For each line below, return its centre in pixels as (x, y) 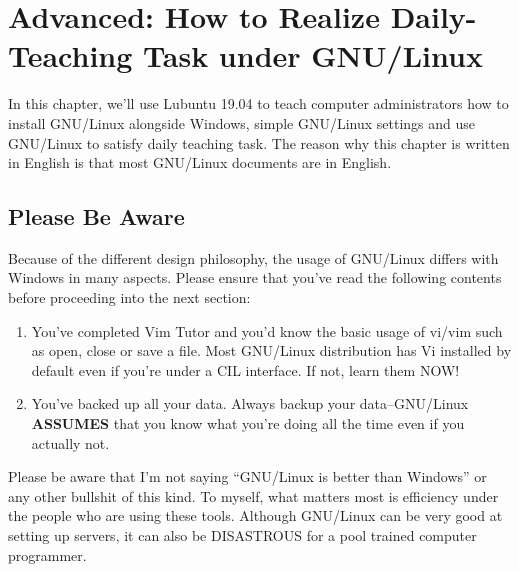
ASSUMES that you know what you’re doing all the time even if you (248, 423)
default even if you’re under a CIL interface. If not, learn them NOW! (245, 369)
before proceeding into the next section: (129, 297)
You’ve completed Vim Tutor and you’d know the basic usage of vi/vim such (267, 330)
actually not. (70, 442)
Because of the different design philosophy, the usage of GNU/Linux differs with (253, 257)
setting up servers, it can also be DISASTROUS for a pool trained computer (242, 535)
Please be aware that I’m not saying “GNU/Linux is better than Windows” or (247, 476)
